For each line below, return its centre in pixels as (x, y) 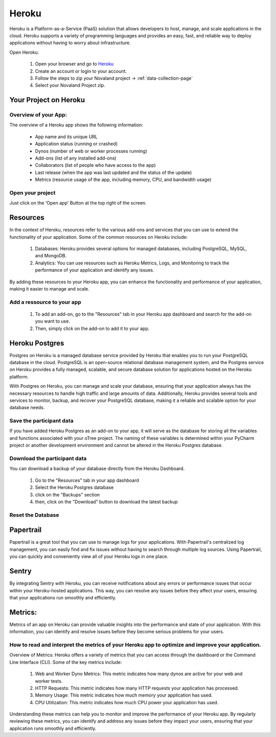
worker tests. (49, 681)
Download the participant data (48, 459)
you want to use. (52, 321)
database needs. (27, 408)
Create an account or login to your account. (81, 71)
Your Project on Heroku (47, 100)
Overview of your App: (38, 115)
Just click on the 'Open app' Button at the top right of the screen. (78, 203)
